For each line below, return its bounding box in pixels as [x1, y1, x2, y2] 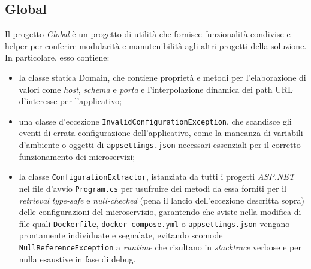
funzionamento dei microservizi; [19, 150, 135, 162]
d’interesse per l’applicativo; [19, 95, 122, 107]
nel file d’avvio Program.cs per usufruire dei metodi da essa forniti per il [19, 182, 286, 194]
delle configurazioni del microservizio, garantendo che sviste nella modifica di [19, 205, 301, 218]
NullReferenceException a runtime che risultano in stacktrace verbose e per [19, 241, 301, 253]
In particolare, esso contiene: [5, 51, 110, 64]
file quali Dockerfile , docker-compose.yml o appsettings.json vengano [19, 217, 290, 229]
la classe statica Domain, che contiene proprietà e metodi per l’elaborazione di [19, 71, 306, 83]
